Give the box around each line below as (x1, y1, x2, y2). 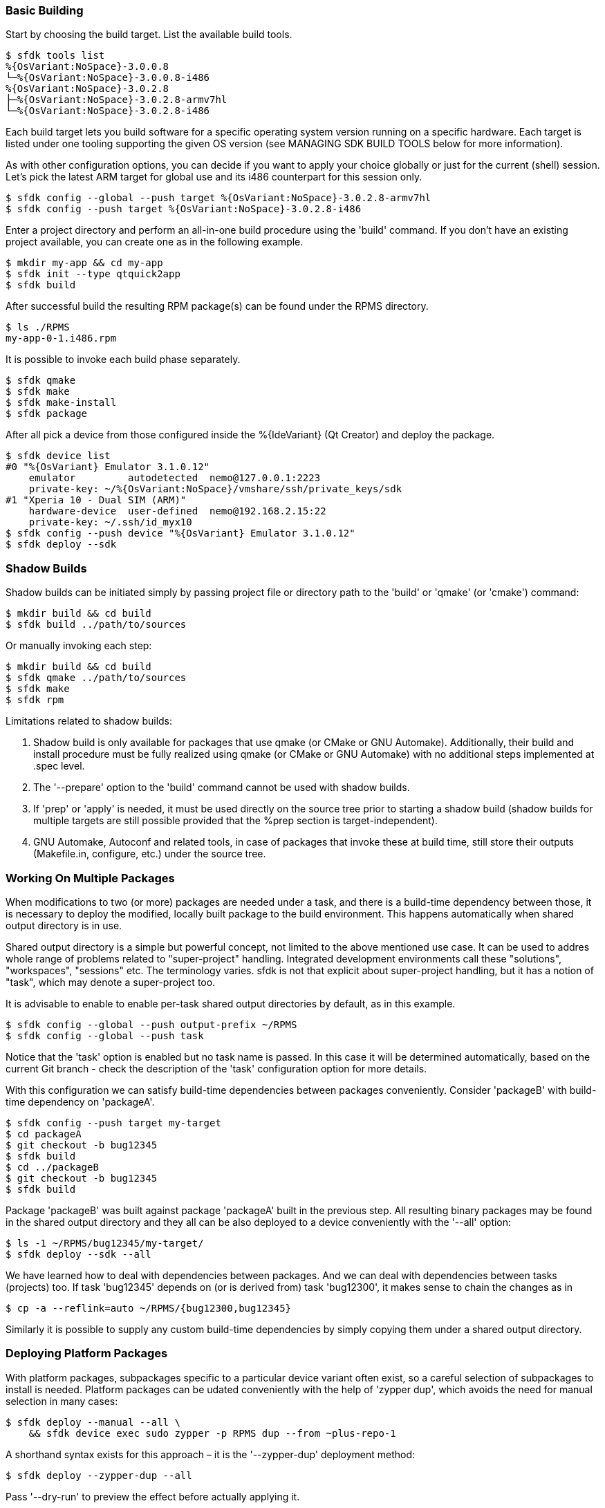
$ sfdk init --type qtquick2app (6, 268, 180, 280)
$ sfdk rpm (6, 694, 64, 706)
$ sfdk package (6, 408, 88, 420)
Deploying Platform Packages (6, 1346, 168, 1361)
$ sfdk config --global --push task (6, 1030, 204, 1041)
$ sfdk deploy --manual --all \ (6, 1416, 180, 1428)
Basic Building (6, 3, 84, 17)
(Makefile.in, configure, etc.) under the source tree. (33, 848, 266, 860)
